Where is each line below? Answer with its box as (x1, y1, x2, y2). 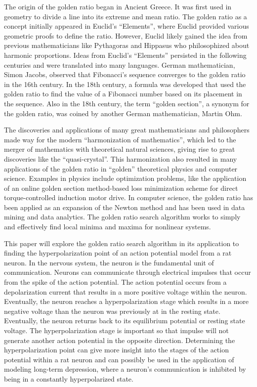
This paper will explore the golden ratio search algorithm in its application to (4, 238, 239, 248)
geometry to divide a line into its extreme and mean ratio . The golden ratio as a (4, 11, 247, 21)
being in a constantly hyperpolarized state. (4, 373, 133, 384)
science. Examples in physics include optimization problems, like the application (4, 173, 247, 183)
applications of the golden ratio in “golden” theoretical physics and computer (4, 163, 238, 173)
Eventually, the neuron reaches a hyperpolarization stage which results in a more (4, 296, 249, 306)
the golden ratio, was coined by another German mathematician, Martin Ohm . (4, 108, 242, 118)
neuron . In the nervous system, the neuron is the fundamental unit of (4, 257, 214, 267)
